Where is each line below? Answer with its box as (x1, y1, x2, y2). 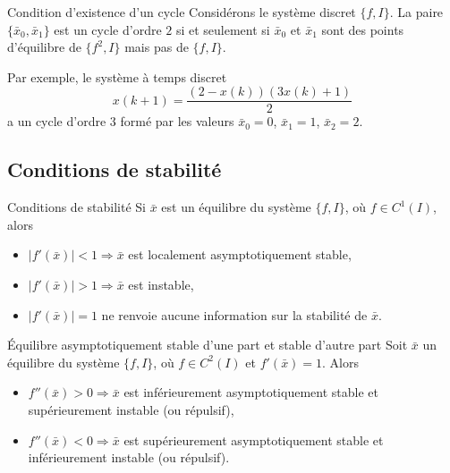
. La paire (389, 3, 444, 21)
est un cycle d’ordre (54, 20, 162, 38)
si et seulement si (175, 20, 270, 38)
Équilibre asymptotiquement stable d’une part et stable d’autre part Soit (7, 335, 408, 354)
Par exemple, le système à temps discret (7, 67, 227, 86)
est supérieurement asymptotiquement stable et (123, 430, 384, 449)
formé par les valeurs (120, 112, 234, 131)
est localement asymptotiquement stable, (128, 245, 352, 264)
